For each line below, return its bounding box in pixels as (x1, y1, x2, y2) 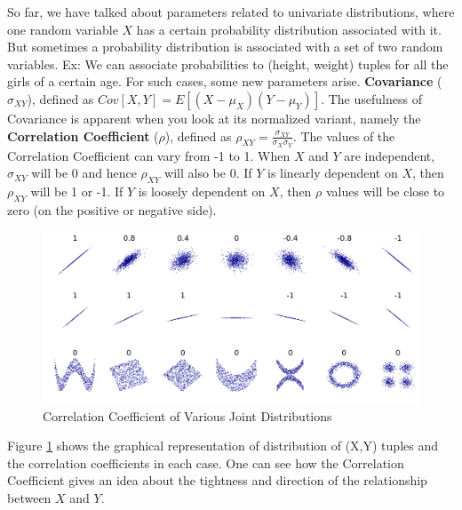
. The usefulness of (321, 89, 422, 108)
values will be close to (325, 182, 445, 201)
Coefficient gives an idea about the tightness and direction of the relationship (7, 471, 427, 490)
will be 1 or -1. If (30, 182, 123, 201)
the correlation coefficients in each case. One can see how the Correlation (7, 453, 404, 472)
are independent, (344, 146, 435, 164)
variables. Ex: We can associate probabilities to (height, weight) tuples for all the (7, 54, 449, 73)
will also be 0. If (164, 163, 252, 182)
